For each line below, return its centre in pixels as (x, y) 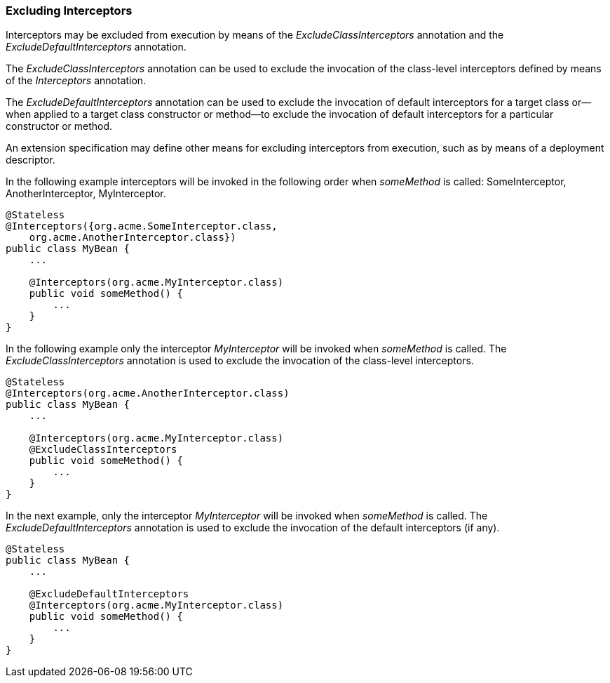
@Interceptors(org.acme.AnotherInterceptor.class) (148, 393)
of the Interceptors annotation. (76, 81)
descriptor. (30, 160)
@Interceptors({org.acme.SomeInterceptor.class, (142, 226)
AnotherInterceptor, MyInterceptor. (86, 194)
